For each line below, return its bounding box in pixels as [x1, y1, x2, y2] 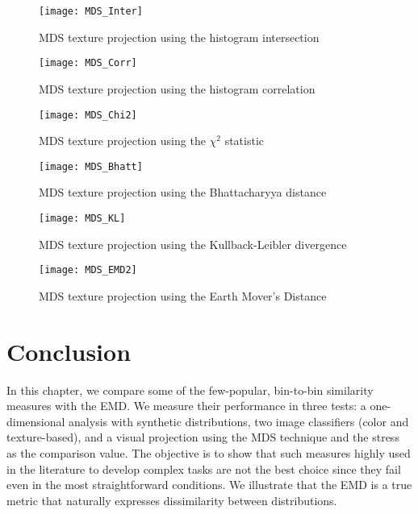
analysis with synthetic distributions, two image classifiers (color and [69, 412, 409, 429]
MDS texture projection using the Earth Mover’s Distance [39, 287, 327, 304]
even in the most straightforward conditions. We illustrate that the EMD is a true [6, 476, 412, 493]
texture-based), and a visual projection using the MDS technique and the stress [6, 429, 399, 446]
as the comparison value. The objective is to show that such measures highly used [6, 445, 411, 461]
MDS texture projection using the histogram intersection [39, 28, 320, 45]
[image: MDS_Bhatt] [39, 160, 143, 172]
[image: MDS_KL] [39, 213, 126, 224]
